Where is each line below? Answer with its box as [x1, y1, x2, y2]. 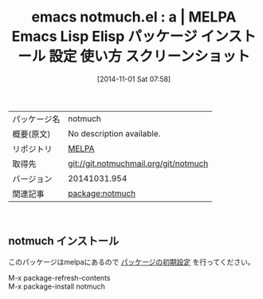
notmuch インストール [8, 234, 120, 248]
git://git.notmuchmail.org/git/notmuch [67, 158, 209, 169]
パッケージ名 [12, 113, 61, 124]
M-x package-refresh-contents [8, 273, 111, 282]
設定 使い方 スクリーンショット [49, 48, 251, 65]
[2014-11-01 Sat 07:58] [96, 74, 171, 84]
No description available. [67, 128, 161, 139]
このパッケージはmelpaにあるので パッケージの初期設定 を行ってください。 [8, 257, 255, 266]
